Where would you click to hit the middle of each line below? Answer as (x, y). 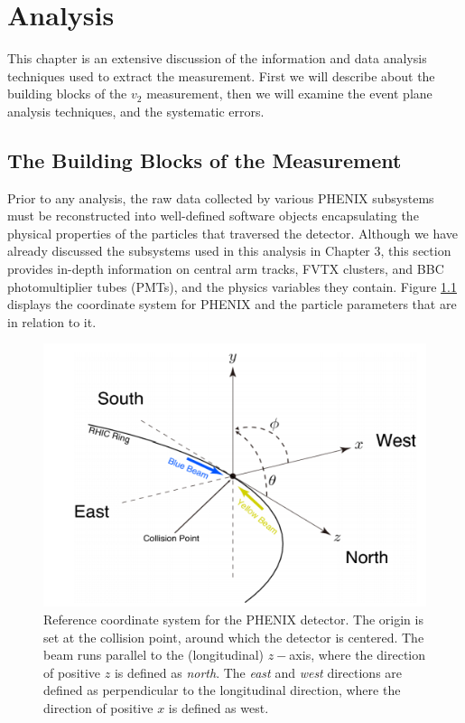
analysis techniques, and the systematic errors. (136, 111)
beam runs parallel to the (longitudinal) (154, 655)
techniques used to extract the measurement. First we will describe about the (221, 75)
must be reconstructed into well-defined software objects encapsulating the (213, 216)
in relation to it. (52, 321)
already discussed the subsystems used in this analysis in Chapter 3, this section (229, 251)
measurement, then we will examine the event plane (289, 94)
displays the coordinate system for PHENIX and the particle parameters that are (232, 304)
